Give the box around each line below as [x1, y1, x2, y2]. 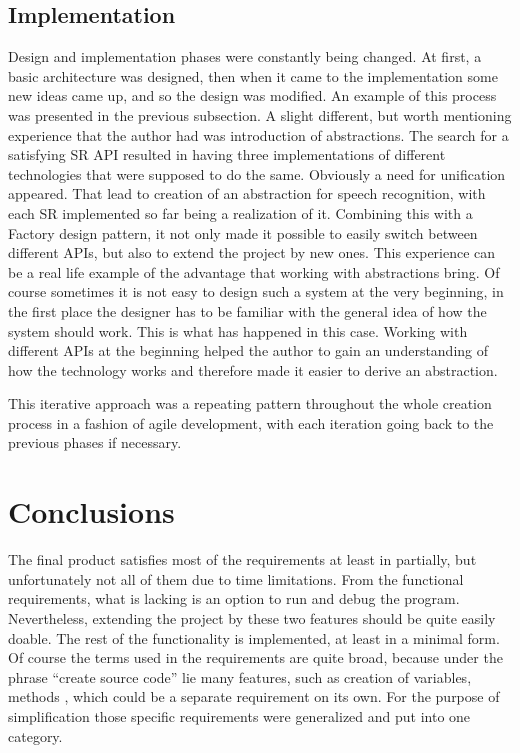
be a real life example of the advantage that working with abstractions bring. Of [8, 261, 500, 282]
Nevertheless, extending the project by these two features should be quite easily [8, 607, 496, 628]
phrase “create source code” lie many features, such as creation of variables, [8, 666, 472, 687]
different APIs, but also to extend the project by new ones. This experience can [8, 242, 496, 263]
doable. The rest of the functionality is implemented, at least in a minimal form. [8, 627, 500, 648]
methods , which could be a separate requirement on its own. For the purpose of [8, 686, 500, 707]
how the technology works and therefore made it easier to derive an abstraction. [8, 359, 498, 380]
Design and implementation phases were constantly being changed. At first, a [8, 46, 482, 67]
